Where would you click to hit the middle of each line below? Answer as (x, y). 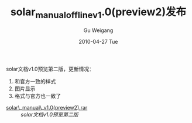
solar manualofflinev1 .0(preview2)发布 (98, 13)
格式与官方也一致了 (38, 96)
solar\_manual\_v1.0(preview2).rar (47, 107)
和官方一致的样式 (35, 81)
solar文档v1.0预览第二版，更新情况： (50, 69)
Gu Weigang (98, 30)
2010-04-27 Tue (98, 41)
